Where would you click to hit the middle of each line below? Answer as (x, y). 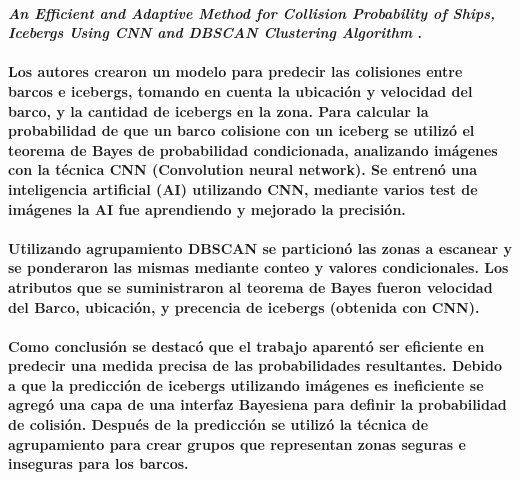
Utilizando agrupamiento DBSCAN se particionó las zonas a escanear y (260, 247)
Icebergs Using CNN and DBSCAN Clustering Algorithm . (215, 32)
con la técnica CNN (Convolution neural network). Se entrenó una (242, 169)
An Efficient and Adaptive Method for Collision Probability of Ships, (252, 12)
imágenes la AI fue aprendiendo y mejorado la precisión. (207, 208)
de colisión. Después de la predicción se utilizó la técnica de (218, 424)
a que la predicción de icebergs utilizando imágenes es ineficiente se (246, 384)
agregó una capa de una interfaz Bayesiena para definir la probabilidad (257, 404)
